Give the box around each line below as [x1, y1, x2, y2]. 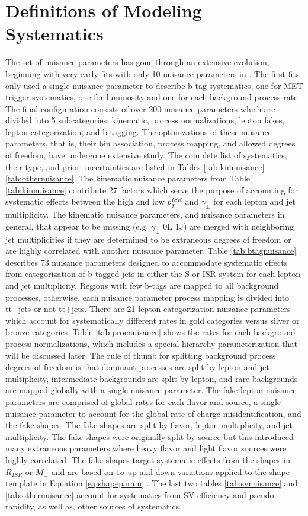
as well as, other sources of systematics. [38, 500, 181, 512]
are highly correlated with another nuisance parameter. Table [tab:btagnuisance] [5, 244, 297, 257]
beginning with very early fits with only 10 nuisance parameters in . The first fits [5, 67, 300, 79]
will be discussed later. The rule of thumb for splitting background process [5, 349, 276, 361]
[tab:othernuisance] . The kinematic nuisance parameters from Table [5, 172, 250, 184]
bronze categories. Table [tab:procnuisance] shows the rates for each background [5, 326, 296, 338]
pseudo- [249, 488, 277, 501]
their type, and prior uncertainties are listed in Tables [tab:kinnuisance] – [5, 160, 271, 173]
